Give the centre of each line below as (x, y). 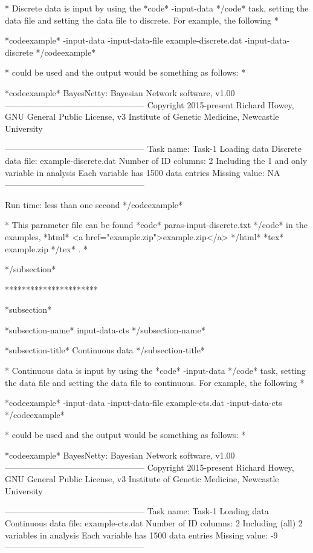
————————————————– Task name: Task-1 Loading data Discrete (153, 149)
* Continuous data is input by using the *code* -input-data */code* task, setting (155, 371)
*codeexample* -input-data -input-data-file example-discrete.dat (124, 40)
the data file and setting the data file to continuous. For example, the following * (155, 382)
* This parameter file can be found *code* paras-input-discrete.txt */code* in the (156, 225)
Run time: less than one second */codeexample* (94, 204)
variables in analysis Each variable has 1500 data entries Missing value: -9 (141, 535)
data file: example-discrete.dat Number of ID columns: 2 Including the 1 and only (156, 160)
